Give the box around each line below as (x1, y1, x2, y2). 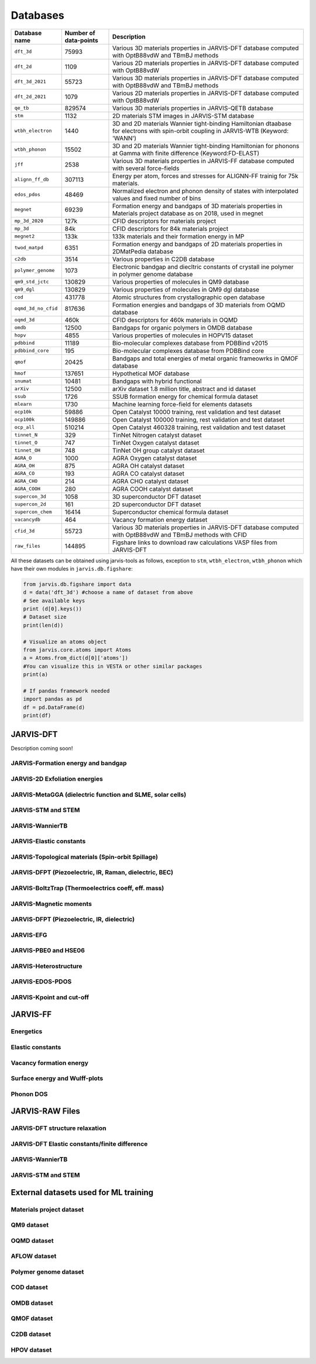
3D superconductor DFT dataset (112, 493, 201, 501)
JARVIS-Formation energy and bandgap (11, 759, 127, 768)
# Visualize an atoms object (23, 638, 107, 645)
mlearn (14, 401, 32, 408)
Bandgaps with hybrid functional (112, 377, 202, 385)
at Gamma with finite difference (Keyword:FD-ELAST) (112, 149, 260, 157)
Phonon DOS (11, 1090, 48, 1098)
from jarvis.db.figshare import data (23, 581, 132, 588)
